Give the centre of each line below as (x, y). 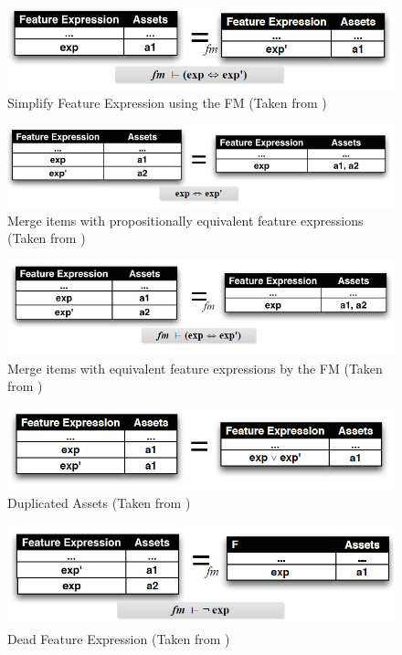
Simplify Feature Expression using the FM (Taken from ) (167, 103)
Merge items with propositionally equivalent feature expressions (185, 220)
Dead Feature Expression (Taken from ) (119, 639)
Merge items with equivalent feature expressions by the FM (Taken (195, 368)
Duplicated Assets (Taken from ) (99, 503)
